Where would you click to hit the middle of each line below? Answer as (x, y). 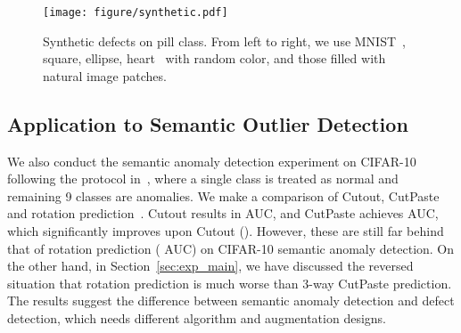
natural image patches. (105, 75)
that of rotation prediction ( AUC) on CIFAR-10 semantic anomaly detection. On (231, 248)
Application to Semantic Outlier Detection (208, 123)
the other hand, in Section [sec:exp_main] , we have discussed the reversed (210, 266)
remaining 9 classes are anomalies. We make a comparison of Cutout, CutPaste (223, 195)
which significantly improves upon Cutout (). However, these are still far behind (226, 231)
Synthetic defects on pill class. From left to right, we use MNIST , (224, 41)
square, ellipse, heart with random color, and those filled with (214, 58)
